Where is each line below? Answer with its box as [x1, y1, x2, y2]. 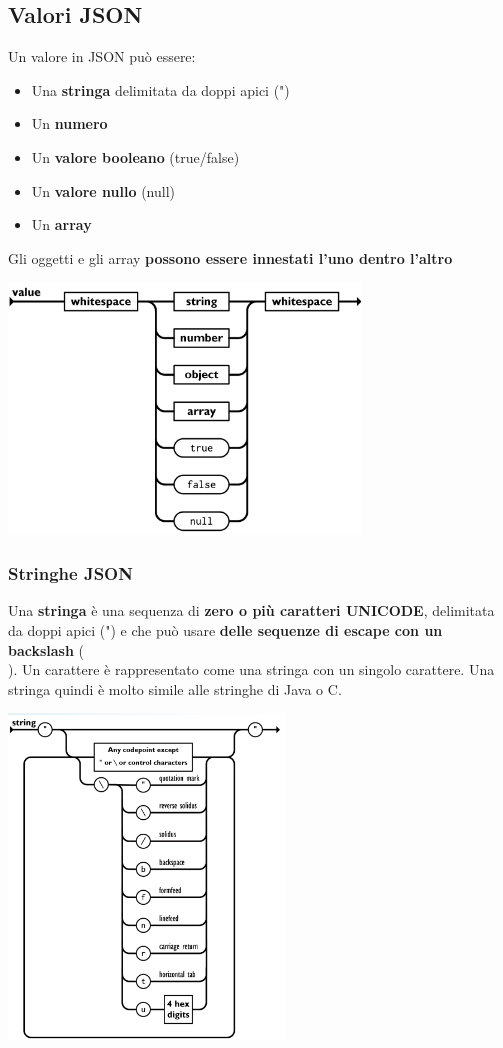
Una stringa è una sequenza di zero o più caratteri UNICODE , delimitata [8, 600, 495, 621]
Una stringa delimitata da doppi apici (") [31, 79, 290, 100]
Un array [31, 214, 92, 235]
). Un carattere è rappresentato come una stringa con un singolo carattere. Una [8, 659, 495, 680]
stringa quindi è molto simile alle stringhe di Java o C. [8, 678, 342, 699]
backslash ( [8, 639, 85, 660]
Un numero [31, 113, 108, 134]
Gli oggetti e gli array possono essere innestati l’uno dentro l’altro [8, 247, 453, 268]
